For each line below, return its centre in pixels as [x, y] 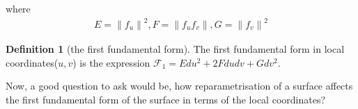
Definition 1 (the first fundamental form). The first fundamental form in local [175, 49]
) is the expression [111, 62]
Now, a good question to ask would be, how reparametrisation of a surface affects [179, 86]
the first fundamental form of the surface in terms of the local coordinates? [166, 99]
